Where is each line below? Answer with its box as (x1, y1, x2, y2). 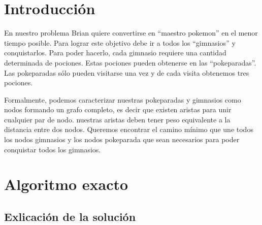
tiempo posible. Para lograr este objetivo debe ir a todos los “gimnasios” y (4, 37, 236, 48)
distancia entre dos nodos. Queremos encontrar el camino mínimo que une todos (4, 124, 253, 135)
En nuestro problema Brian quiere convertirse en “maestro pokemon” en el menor (4, 27, 258, 38)
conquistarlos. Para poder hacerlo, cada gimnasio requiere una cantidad (4, 47, 226, 58)
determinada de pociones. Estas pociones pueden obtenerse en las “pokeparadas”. (4, 57, 256, 68)
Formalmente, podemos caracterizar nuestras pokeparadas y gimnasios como (4, 94, 241, 105)
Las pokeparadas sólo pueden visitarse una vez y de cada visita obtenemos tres (4, 67, 249, 78)
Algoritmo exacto (4, 174, 128, 195)
